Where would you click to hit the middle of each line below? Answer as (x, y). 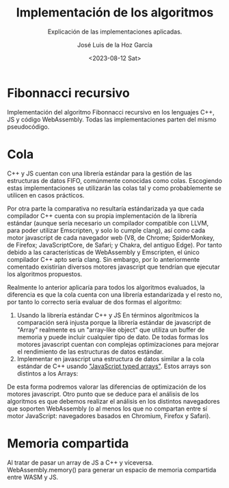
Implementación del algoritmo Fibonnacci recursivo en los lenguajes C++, (111, 112)
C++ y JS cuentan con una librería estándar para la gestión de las (99, 173)
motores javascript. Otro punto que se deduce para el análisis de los (103, 394)
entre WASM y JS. (33, 477)
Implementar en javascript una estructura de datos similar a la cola (111, 358)
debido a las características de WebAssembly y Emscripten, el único (103, 252)
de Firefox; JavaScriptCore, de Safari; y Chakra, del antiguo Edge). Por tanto (114, 245)
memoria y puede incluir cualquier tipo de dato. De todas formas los (112, 337)
